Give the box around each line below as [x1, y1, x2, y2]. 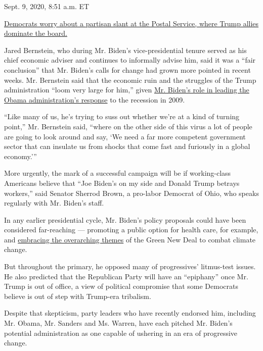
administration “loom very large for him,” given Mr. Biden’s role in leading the [4, 84, 249, 95]
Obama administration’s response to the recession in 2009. [4, 94, 185, 105]
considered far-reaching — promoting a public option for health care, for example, [4, 224, 258, 235]
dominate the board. [4, 28, 67, 38]
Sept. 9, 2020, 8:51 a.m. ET [4, 1, 90, 11]
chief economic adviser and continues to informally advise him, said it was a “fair [4, 55, 256, 65]
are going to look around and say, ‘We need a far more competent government [4, 131, 246, 141]
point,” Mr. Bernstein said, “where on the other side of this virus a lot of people [4, 121, 252, 131]
